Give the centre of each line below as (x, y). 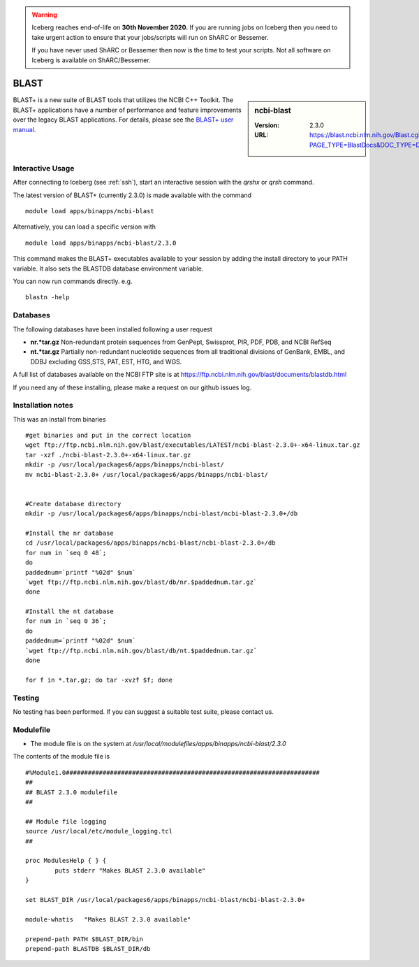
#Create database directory (73, 504)
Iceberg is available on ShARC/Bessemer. (91, 60)
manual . (24, 129)
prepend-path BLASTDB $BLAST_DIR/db (88, 948)
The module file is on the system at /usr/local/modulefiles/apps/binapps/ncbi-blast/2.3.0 (158, 744)
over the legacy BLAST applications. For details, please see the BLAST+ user (123, 120)
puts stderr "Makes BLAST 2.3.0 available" (130, 870)
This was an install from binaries (59, 419)
